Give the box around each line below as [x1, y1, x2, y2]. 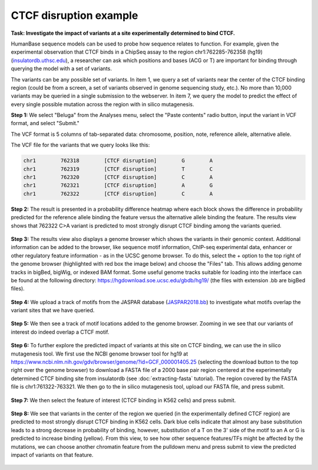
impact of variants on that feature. [11, 451, 94, 458]
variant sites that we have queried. [11, 307, 95, 314]
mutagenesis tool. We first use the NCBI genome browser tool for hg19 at [11, 350, 188, 357]
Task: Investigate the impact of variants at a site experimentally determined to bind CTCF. [11, 30, 236, 37]
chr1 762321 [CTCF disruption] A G [23, 182, 213, 189]
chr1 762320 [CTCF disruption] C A [23, 174, 213, 180]
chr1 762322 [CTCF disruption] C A [23, 190, 213, 197]
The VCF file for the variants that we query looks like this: [11, 142, 150, 149]
